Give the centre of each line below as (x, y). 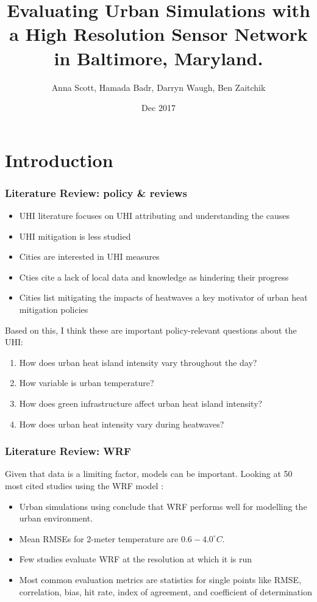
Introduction (59, 159)
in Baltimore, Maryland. (158, 58)
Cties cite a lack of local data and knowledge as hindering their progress (154, 277)
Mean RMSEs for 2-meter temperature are (99, 538)
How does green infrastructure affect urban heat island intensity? (141, 403)
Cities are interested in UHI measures (89, 256)
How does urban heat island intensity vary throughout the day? (138, 362)
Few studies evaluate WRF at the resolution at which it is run (136, 559)
